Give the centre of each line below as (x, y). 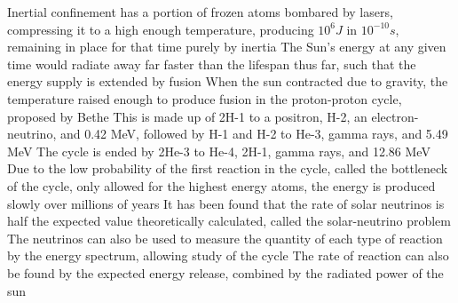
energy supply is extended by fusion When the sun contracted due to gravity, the (228, 81)
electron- (395, 116)
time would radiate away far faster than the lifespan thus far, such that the (212, 64)
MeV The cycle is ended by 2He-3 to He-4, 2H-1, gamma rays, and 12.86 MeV (219, 151)
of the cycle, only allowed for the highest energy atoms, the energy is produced (221, 185)
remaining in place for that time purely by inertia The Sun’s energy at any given (227, 47)
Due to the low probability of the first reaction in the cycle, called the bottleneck (228, 168)
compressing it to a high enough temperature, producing (161, 29)
